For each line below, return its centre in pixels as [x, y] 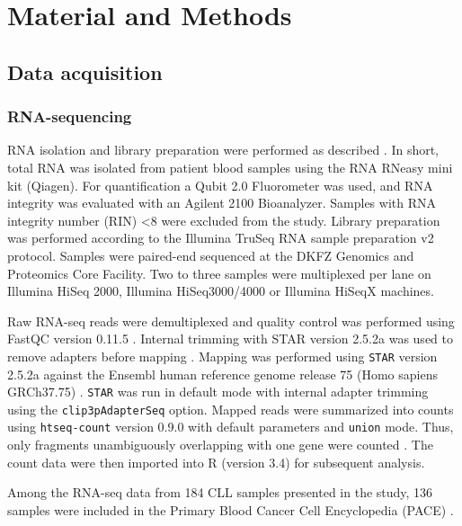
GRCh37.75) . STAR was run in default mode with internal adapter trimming [218, 392]
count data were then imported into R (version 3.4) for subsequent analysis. [216, 462]
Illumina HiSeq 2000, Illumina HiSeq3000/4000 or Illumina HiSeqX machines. [221, 291]
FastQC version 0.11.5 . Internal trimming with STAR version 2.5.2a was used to [230, 339]
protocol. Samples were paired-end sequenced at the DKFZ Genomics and [211, 255]
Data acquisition [85, 71]
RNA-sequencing [70, 116]
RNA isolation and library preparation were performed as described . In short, [223, 150]
